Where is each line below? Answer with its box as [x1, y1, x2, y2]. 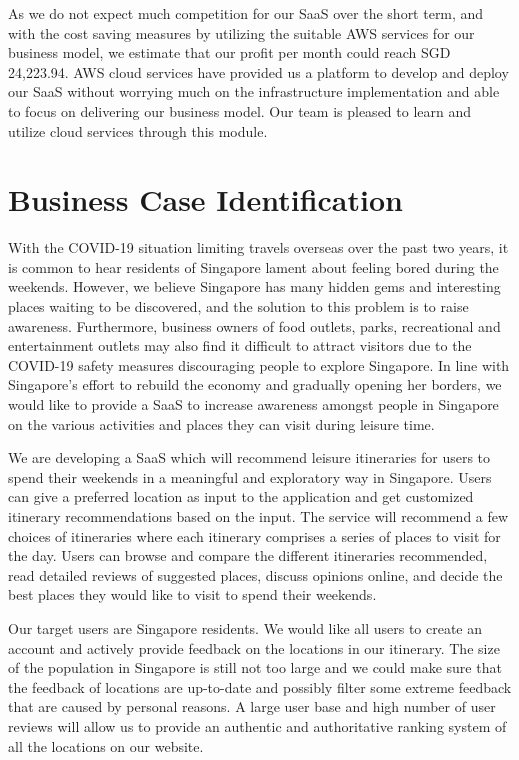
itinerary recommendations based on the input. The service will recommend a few [8, 506, 509, 526]
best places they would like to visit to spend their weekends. [8, 584, 377, 605]
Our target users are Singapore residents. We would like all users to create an [8, 617, 483, 638]
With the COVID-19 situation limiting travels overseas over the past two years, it [8, 237, 509, 258]
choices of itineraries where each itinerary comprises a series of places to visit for [8, 525, 501, 546]
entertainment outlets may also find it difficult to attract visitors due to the [8, 335, 472, 356]
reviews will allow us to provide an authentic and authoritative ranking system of [8, 715, 507, 736]
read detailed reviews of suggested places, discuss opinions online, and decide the [8, 564, 503, 585]
